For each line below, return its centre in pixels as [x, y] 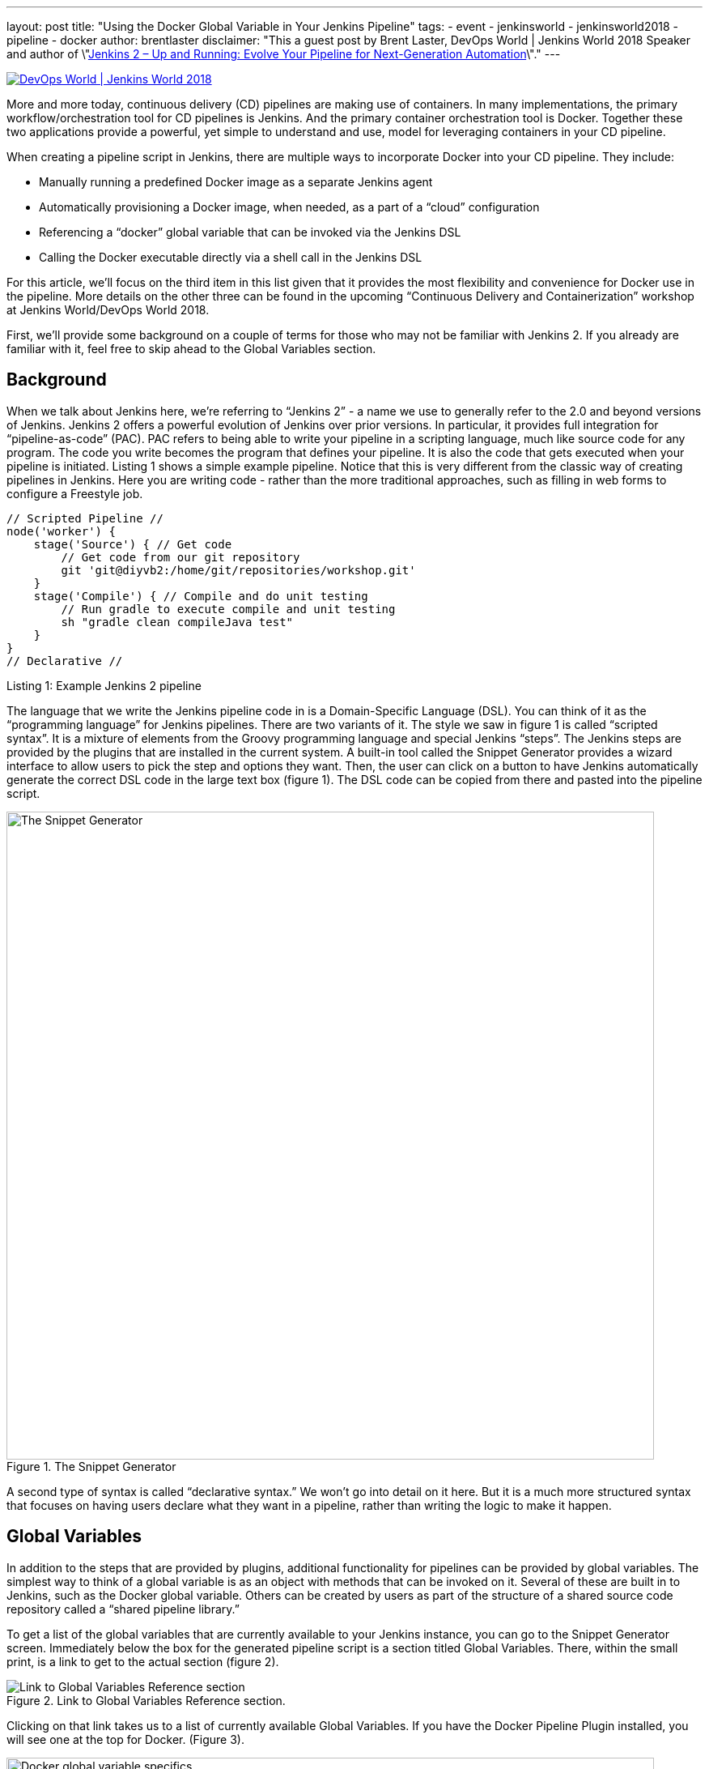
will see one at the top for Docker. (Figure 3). [125, 1739]
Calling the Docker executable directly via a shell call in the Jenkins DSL [231, 257]
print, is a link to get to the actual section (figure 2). [143, 1661]
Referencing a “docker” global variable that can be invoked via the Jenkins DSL [250, 232]
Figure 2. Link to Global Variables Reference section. [146, 1700]
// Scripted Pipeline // [85, 518]
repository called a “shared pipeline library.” [123, 1609]
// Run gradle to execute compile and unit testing [228, 609]
